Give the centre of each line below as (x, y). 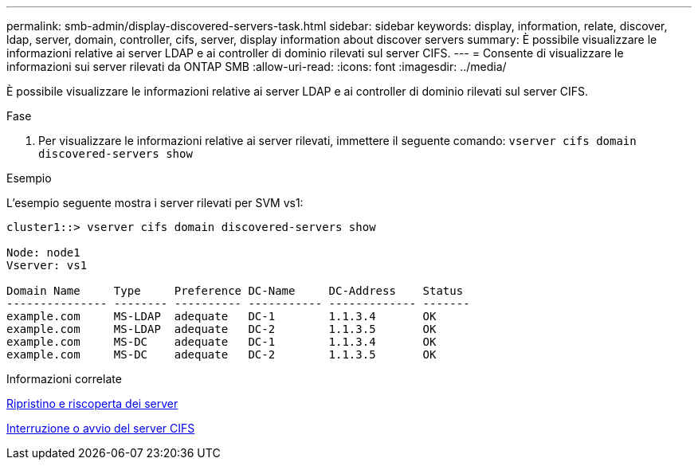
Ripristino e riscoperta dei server (92, 403)
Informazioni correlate (64, 379)
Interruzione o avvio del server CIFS (101, 428)
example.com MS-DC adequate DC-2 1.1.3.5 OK (222, 354)
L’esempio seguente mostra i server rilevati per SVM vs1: (155, 203)
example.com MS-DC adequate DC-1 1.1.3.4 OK (222, 342)
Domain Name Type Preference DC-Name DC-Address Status (235, 291)
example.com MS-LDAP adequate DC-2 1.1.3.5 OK (222, 329)
